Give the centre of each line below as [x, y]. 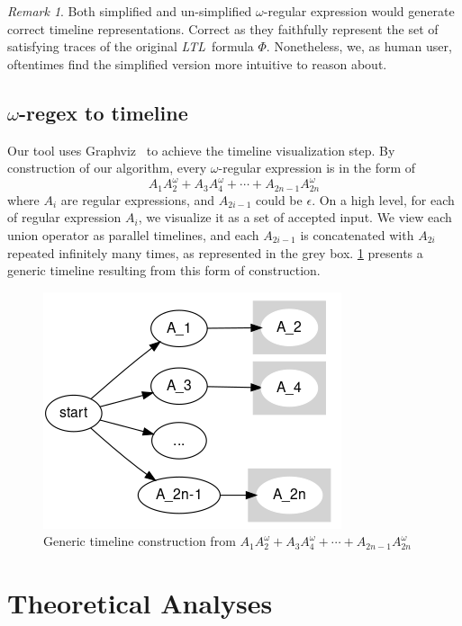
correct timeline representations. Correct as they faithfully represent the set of [223, 28]
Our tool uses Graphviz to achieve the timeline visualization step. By [201, 150]
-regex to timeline [104, 112]
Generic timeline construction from [140, 541]
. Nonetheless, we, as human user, [359, 46]
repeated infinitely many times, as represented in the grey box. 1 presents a [215, 252]
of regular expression [64, 217]
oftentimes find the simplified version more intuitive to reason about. [197, 63]
